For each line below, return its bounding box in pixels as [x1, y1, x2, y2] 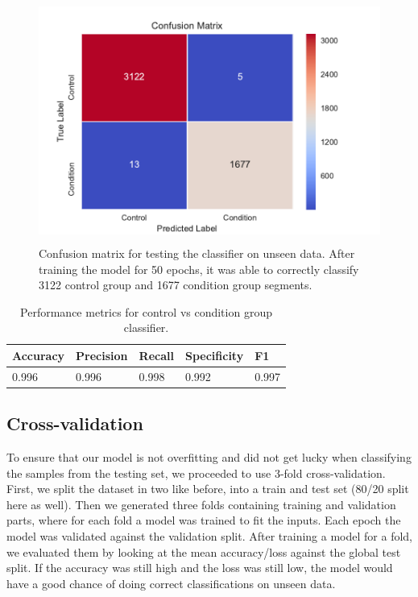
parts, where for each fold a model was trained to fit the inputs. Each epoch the [6, 512, 401, 529]
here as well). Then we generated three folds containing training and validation [6, 495, 396, 512]
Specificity [184, 346, 244, 363]
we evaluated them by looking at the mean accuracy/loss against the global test [6, 543, 401, 560]
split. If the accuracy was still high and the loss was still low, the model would [6, 559, 393, 576]
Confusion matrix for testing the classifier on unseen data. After [39, 244, 355, 261]
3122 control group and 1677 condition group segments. [39, 276, 312, 293]
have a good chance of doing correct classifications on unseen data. [6, 574, 336, 591]
